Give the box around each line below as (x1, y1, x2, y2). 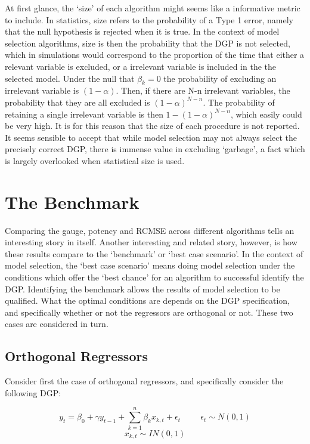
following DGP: (5, 386, 61, 399)
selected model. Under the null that (5, 72, 135, 84)
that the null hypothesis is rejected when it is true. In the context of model (5, 25, 280, 38)
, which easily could (230, 107, 302, 120)
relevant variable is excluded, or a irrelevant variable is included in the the (5, 60, 276, 72)
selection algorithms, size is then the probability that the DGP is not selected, (5, 36, 290, 49)
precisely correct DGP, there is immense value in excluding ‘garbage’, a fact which (5, 143, 305, 155)
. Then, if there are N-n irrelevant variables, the (116, 84, 290, 97)
